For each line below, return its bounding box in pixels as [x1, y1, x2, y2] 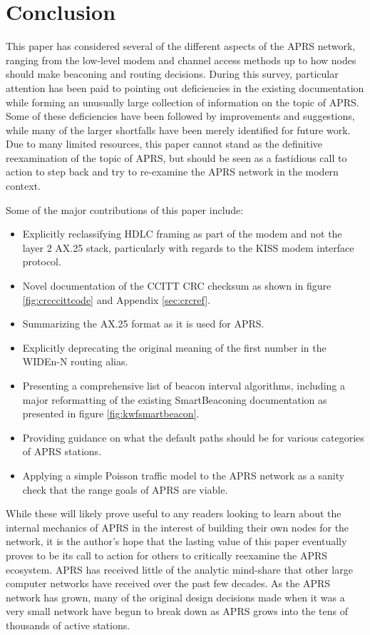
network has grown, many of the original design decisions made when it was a [6, 589, 345, 604]
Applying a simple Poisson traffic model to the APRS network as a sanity [22, 467, 345, 482]
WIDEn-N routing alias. [22, 354, 128, 369]
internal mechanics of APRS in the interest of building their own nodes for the [6, 519, 349, 534]
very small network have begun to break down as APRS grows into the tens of [6, 604, 348, 619]
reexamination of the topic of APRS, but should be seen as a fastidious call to [6, 150, 347, 165]
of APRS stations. [22, 444, 102, 459]
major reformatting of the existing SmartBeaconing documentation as [22, 392, 327, 407]
